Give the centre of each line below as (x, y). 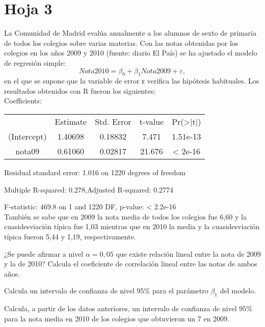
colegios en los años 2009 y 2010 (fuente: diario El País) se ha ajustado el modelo (131, 53)
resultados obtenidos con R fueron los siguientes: (80, 90)
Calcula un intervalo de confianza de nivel (69, 291)
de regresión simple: (35, 62)
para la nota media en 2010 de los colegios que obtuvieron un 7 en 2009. (117, 318)
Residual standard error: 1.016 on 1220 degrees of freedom (95, 172)
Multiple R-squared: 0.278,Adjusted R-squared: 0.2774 (89, 189)
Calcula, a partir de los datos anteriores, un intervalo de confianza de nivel (121, 308)
